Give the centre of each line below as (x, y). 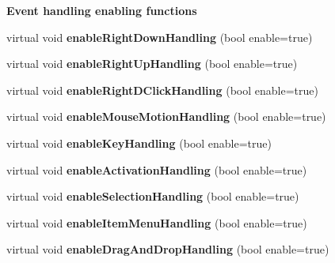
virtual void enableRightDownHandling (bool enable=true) (160, 37)
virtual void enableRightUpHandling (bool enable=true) (152, 64)
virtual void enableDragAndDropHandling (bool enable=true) (168, 249)
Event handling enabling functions (102, 10)
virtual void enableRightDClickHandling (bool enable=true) (162, 90)
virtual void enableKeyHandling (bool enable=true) (139, 143)
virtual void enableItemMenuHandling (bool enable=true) (157, 222)
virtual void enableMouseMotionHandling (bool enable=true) (166, 116)
